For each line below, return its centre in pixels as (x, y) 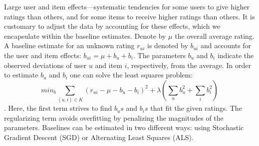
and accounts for (226, 45)
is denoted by (168, 45)
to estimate (21, 75)
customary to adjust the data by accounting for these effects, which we (112, 26)
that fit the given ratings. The (196, 108)
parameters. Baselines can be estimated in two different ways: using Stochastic (124, 127)
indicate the (236, 55)
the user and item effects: (43, 55)
